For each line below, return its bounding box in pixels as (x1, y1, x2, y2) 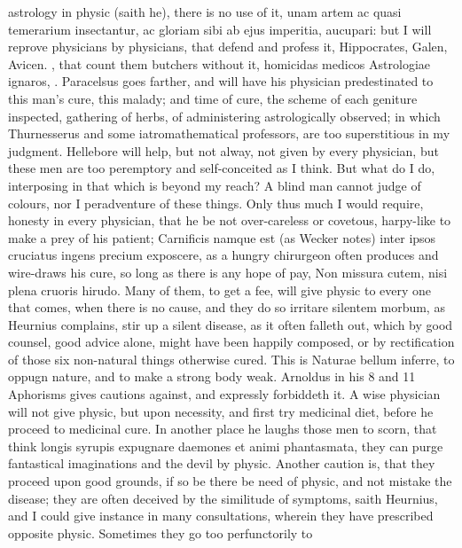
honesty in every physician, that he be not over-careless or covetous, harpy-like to (8, 211, 451, 230)
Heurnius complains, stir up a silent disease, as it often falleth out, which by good (8, 315, 453, 333)
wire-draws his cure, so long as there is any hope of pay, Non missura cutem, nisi (8, 262, 448, 281)
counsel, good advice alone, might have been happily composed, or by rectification (8, 333, 455, 351)
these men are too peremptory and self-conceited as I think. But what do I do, (8, 159, 435, 177)
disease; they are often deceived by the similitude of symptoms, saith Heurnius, (8, 489, 438, 507)
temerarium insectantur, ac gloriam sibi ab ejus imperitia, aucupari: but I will (8, 20, 432, 38)
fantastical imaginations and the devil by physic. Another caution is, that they (8, 454, 435, 473)
